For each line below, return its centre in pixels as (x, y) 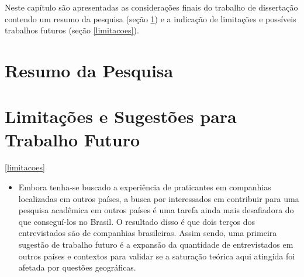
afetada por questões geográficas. (77, 267)
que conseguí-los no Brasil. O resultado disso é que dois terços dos (137, 221)
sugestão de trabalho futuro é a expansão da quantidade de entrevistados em (156, 244)
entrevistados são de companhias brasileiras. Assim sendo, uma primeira (148, 233)
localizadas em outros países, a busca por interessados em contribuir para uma (159, 198)
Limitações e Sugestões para (121, 116)
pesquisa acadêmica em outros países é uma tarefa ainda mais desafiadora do (156, 210)
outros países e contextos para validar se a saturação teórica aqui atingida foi (157, 256)
